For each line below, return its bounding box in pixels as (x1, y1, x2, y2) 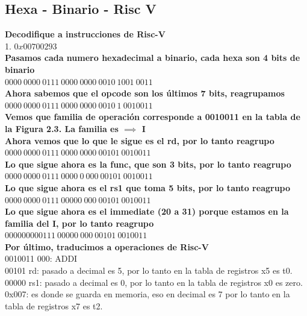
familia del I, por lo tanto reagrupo (5, 216, 154, 229)
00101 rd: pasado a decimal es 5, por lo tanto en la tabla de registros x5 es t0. (5, 264, 293, 277)
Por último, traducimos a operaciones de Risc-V (5, 240, 209, 253)
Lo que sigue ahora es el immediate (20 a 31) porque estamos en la (5, 205, 289, 218)
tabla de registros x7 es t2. (5, 299, 103, 312)
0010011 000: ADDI (5, 252, 78, 265)
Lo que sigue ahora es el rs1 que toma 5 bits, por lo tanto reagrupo (5, 181, 291, 194)
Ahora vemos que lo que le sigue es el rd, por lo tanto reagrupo (5, 134, 274, 147)
